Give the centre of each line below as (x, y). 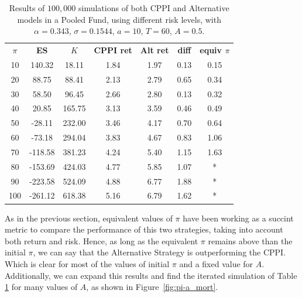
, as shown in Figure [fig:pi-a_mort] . (152, 287)
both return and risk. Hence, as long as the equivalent (102, 240)
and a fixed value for (216, 263)
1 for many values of (41, 287)
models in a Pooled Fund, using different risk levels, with (119, 19)
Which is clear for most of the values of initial (87, 263)
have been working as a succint (238, 218)
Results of (27, 8)
